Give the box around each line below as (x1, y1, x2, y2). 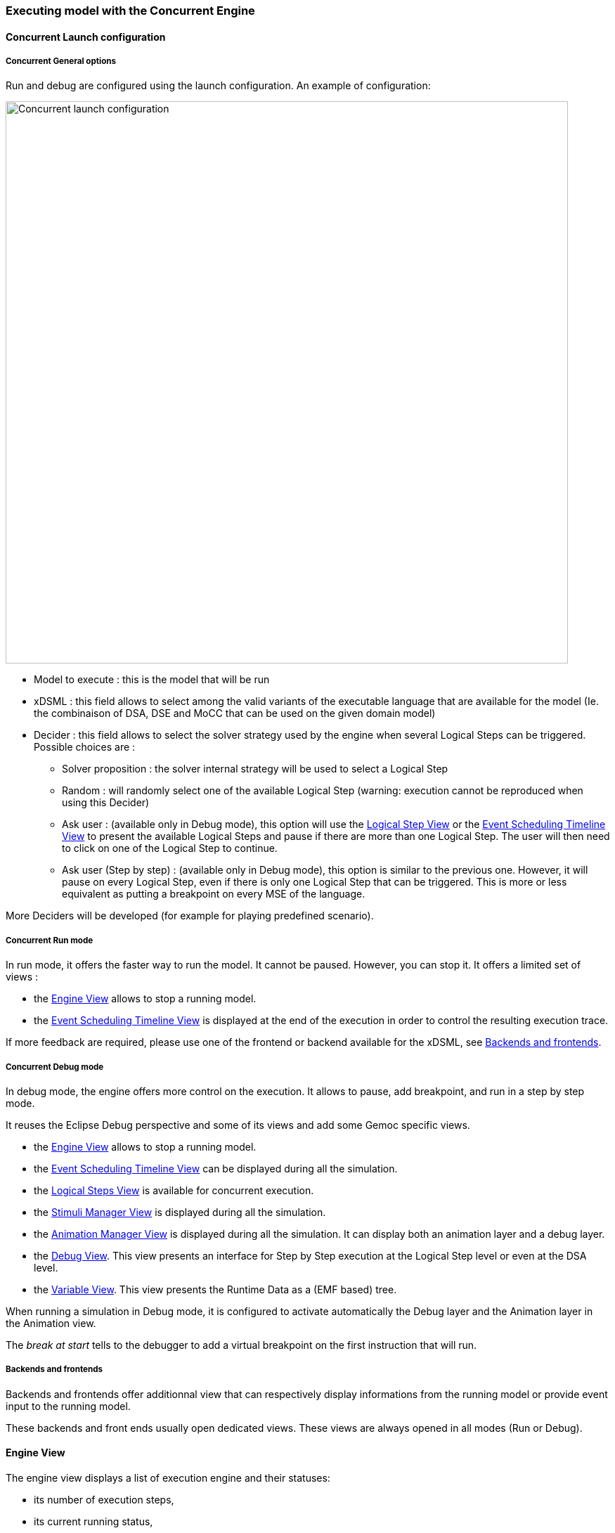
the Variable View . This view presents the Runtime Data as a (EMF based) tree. (34, 1283, 397, 1295)
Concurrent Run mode (6, 935, 93, 945)
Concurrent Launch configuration (6, 30, 166, 43)
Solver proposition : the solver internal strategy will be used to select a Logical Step (62, 763, 448, 775)
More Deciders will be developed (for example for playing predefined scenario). (6, 910, 374, 922)
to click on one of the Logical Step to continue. (62, 842, 278, 855)
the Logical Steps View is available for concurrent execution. (34, 1184, 314, 1196)
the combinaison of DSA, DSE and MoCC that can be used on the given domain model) (34, 707, 436, 720)
